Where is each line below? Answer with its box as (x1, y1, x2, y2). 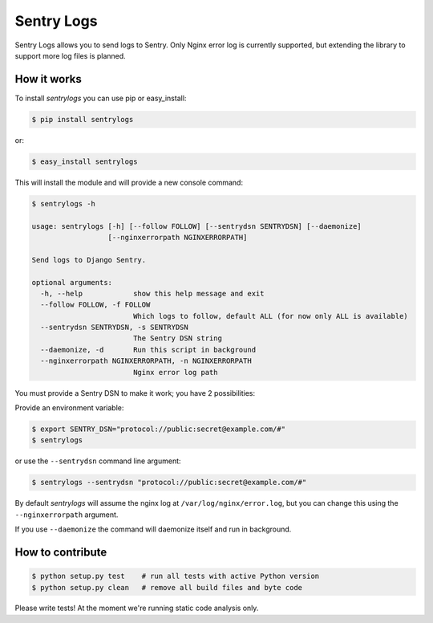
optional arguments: (31, 278, 112, 287)
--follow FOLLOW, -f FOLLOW (40, 300, 151, 309)
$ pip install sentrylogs (31, 115, 134, 124)
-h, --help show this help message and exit (40, 289, 265, 298)
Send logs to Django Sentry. (31, 255, 147, 264)
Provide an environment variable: (14, 403, 124, 413)
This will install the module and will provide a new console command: (14, 177, 244, 187)
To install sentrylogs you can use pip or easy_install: (14, 93, 187, 103)
